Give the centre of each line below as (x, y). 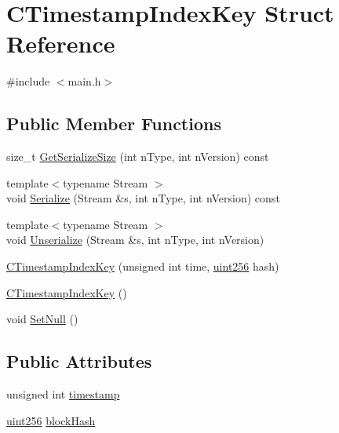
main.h (84, 81)
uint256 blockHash (51, 420)
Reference (61, 44)
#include (28, 81)
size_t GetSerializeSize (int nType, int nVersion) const (138, 156)
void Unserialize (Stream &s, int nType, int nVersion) (135, 240)
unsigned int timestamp (63, 394)
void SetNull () (42, 319)
